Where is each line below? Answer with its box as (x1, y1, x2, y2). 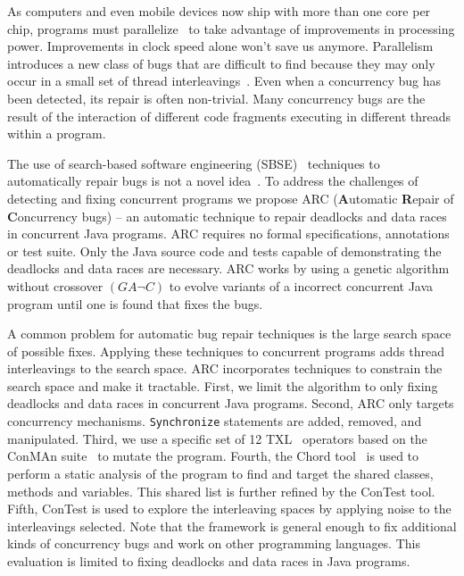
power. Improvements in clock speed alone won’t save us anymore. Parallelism (7, 37, 434, 55)
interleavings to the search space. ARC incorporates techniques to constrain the (7, 359, 443, 378)
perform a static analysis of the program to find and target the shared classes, (7, 463, 434, 482)
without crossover (7, 276, 104, 295)
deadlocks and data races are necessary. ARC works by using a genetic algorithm (7, 259, 450, 278)
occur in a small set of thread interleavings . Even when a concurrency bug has (7, 71, 442, 90)
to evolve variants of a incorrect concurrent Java (169, 276, 434, 295)
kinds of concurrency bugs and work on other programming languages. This (7, 534, 420, 553)
